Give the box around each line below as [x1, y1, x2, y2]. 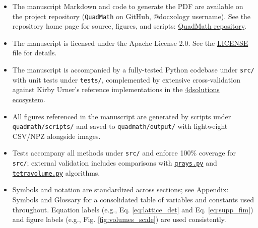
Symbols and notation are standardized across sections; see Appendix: [12, 184, 229, 195]
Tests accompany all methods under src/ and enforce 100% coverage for [12, 147, 236, 158]
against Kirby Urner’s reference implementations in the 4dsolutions [12, 84, 220, 95]
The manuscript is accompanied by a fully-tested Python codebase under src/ [12, 64, 254, 75]
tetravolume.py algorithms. [12, 167, 100, 178]
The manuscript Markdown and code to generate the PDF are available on [12, 1, 243, 11]
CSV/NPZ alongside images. [12, 130, 101, 141]
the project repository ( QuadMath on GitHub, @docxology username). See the [12, 11, 251, 21]
